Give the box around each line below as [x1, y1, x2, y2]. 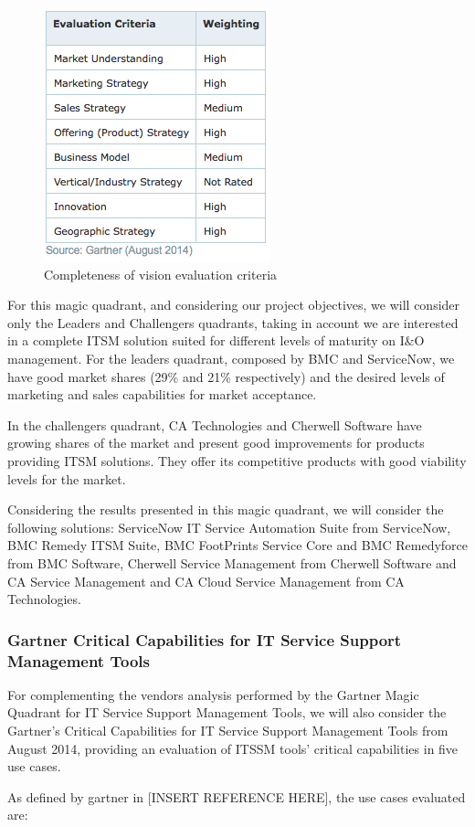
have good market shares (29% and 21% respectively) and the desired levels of [7, 366, 445, 386]
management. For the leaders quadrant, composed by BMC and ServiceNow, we [7, 348, 455, 367]
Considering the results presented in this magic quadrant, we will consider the [7, 500, 444, 519]
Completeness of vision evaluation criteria [44, 264, 278, 283]
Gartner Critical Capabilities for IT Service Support [7, 628, 402, 651]
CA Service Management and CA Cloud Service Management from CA [7, 571, 405, 590]
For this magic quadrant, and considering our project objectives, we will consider [7, 295, 460, 314]
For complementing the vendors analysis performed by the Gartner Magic [7, 684, 419, 704]
